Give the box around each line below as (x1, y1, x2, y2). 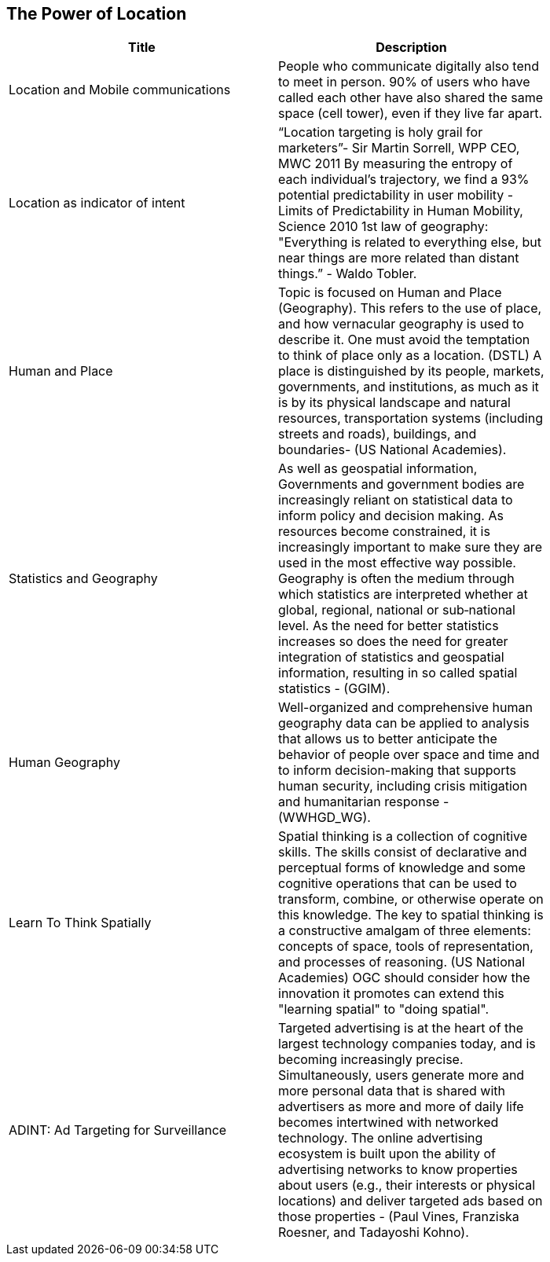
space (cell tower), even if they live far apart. (278, 105, 543, 122)
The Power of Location (6, 4, 187, 24)
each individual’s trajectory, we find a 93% (278, 171, 530, 188)
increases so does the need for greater (278, 633, 508, 650)
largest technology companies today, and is (278, 1036, 536, 1052)
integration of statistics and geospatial (278, 649, 504, 666)
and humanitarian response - (278, 794, 449, 810)
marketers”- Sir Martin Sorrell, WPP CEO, (278, 140, 520, 156)
